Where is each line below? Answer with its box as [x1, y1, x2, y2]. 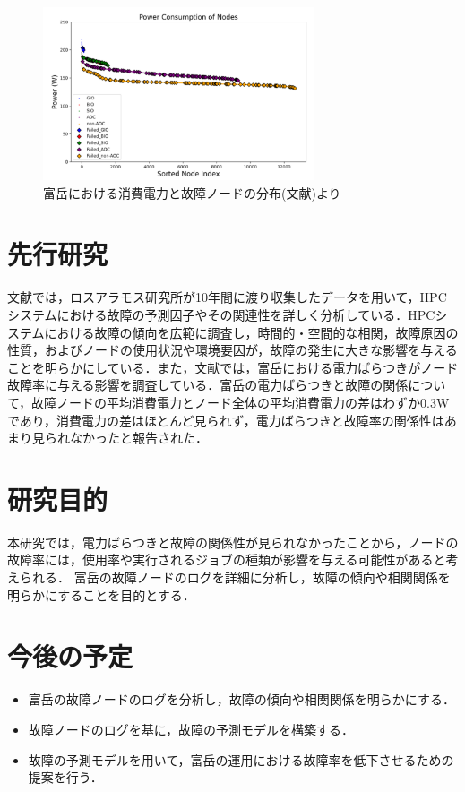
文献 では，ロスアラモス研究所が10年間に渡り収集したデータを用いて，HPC [7, 288, 447, 306]
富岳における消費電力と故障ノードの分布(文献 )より [43, 183, 341, 202]
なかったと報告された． [69, 428, 208, 447]
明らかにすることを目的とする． [7, 585, 195, 604]
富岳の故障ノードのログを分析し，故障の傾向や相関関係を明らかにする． [28, 690, 455, 709]
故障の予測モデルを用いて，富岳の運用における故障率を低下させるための [28, 750, 454, 769]
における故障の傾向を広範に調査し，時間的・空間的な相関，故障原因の [44, 323, 459, 341]
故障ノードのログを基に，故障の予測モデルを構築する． [28, 719, 355, 738]
